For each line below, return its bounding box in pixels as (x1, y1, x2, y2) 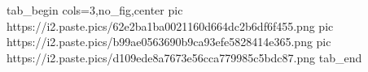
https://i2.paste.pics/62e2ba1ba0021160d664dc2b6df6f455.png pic (7, 17, 334, 34)
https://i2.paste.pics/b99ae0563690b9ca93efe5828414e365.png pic (7, 33, 331, 50)
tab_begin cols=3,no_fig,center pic (7, 2, 183, 18)
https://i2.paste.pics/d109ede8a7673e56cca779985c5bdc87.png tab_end (7, 49, 362, 66)
